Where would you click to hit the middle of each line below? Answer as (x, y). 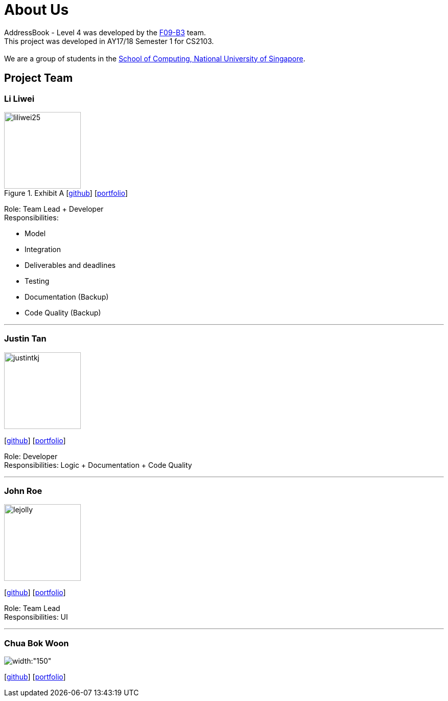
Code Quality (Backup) (63, 312)
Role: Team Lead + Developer (54, 209)
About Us (37, 10)
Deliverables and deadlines (70, 265)
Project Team (39, 78)
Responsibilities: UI (36, 617)
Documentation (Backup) (67, 297)
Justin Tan (25, 339)
